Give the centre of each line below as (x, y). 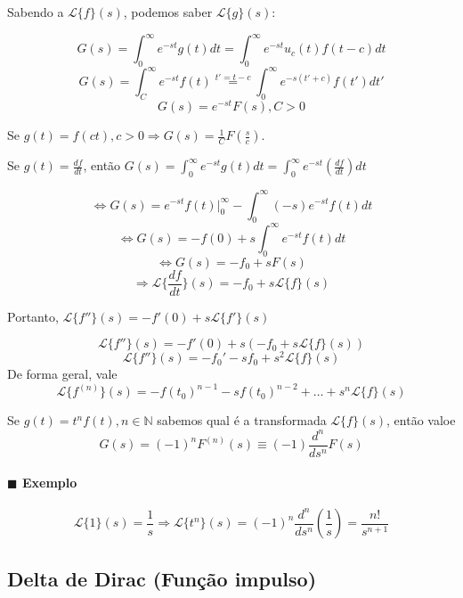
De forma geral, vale (62, 374)
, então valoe (421, 420)
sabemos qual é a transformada (242, 420)
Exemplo (49, 483)
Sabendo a (36, 12)
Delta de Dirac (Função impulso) (162, 578)
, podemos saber (168, 12)
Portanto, (33, 316)
